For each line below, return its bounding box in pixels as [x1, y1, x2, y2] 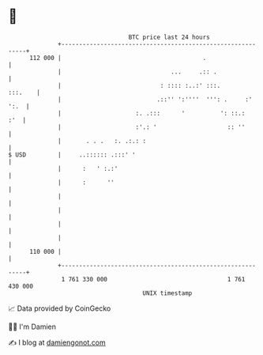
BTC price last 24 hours [128, 33, 211, 41]
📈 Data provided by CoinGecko [8, 304, 111, 313]
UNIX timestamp [142, 289, 193, 297]
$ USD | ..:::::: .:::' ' [8, 150, 136, 159]
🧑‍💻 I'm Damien [8, 322, 57, 331]
